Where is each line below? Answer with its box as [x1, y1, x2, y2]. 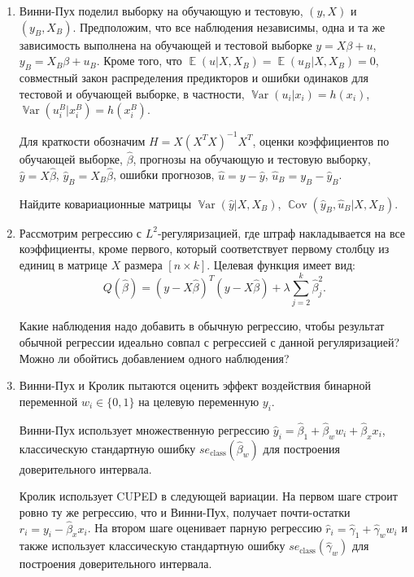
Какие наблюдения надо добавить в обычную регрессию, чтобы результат [19, 317, 385, 334]
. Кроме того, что [96, 52, 182, 69]
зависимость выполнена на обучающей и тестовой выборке [19, 36, 312, 53]
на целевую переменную [138, 392, 259, 409]
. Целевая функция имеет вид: [207, 256, 355, 273]
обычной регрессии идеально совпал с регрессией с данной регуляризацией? [19, 334, 400, 350]
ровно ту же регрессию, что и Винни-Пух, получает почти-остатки [19, 503, 351, 520]
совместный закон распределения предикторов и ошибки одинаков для [19, 68, 369, 85]
